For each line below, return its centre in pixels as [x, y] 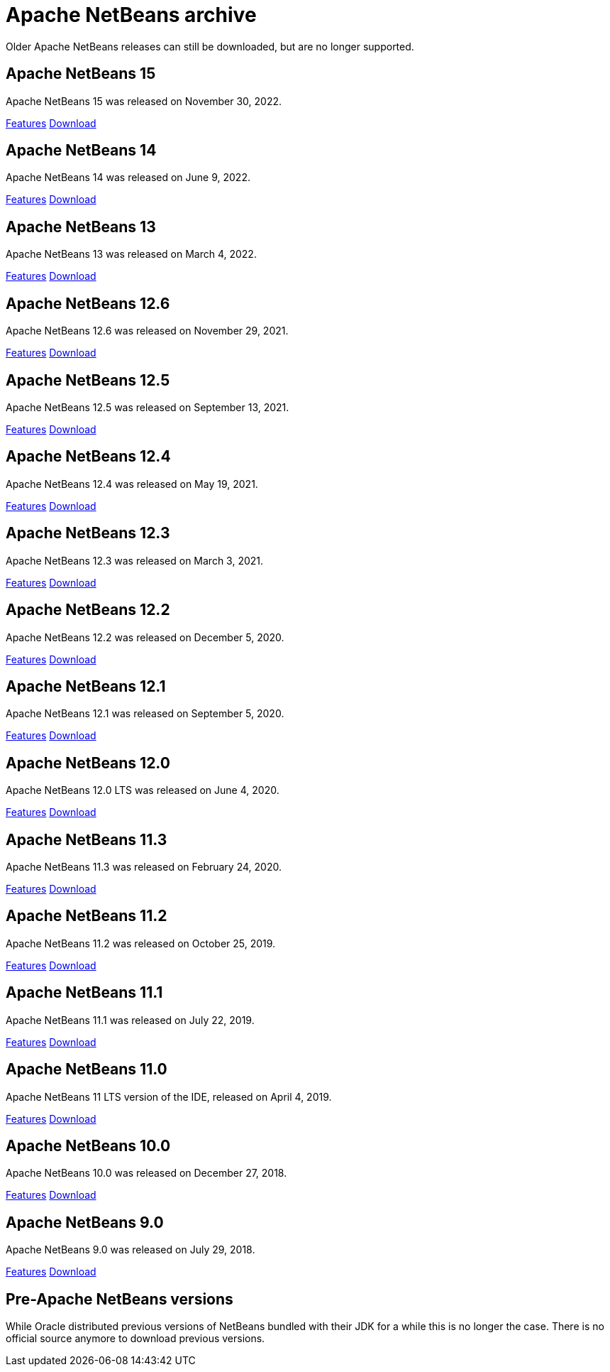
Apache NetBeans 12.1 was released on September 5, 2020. [145, 714]
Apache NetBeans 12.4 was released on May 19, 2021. [132, 484]
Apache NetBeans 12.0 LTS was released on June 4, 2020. [143, 790]
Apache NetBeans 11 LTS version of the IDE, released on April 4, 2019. [169, 1096]
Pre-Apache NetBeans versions [120, 1299]
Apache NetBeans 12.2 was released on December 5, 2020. [145, 637]
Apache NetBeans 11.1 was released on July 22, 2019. [130, 1020]
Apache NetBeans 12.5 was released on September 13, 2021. [148, 407]
